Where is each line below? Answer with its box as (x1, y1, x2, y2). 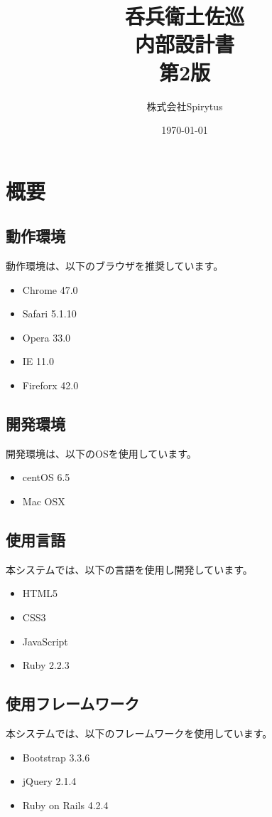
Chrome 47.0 (22, 282, 78, 297)
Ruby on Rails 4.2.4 (22, 797, 109, 812)
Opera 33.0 (22, 330, 71, 344)
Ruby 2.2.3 (22, 658, 70, 673)
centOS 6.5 (22, 470, 70, 485)
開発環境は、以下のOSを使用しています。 (6, 446, 197, 460)
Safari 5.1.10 (22, 306, 77, 321)
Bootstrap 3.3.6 (22, 749, 90, 764)
